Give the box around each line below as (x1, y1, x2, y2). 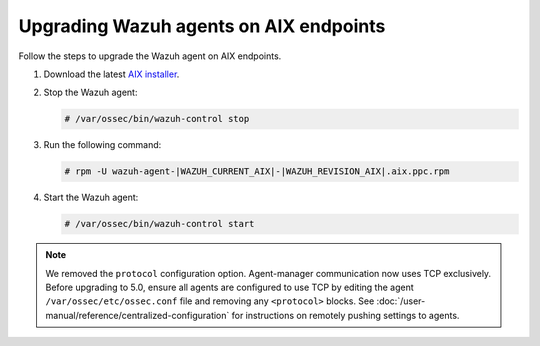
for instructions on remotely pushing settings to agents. (231, 309, 460, 321)
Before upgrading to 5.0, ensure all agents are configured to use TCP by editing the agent (45, 281, 414, 294)
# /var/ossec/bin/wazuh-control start (64, 218, 255, 230)
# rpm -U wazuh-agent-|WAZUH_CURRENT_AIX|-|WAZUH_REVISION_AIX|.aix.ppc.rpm (64, 166, 450, 177)
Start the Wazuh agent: (43, 191, 139, 204)
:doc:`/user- (376, 295, 426, 307)
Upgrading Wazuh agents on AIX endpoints (18, 15, 386, 37)
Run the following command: (43, 139, 162, 151)
